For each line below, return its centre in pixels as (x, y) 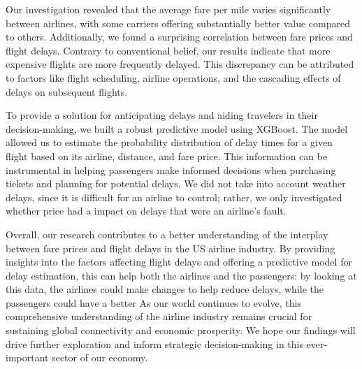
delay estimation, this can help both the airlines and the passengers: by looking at (181, 275)
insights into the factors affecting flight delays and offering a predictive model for (179, 262)
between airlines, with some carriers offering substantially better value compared (178, 23)
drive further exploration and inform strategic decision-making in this (154, 343)
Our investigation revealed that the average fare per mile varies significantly (168, 9)
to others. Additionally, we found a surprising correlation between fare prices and (179, 37)
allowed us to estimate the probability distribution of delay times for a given (169, 142)
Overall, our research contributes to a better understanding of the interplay (167, 234)
